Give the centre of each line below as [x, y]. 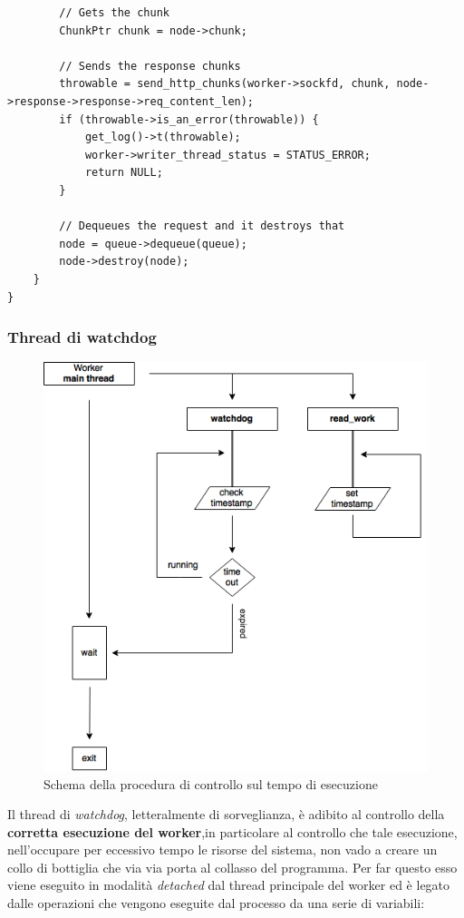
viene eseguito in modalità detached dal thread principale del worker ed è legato [229, 885]
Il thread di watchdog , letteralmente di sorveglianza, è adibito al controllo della [226, 814]
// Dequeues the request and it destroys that [202, 226]
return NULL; [124, 173]
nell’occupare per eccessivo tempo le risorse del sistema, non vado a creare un [222, 850]
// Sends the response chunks [150, 66]
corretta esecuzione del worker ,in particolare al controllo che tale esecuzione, [232, 831]
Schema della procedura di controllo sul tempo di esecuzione [211, 783]
